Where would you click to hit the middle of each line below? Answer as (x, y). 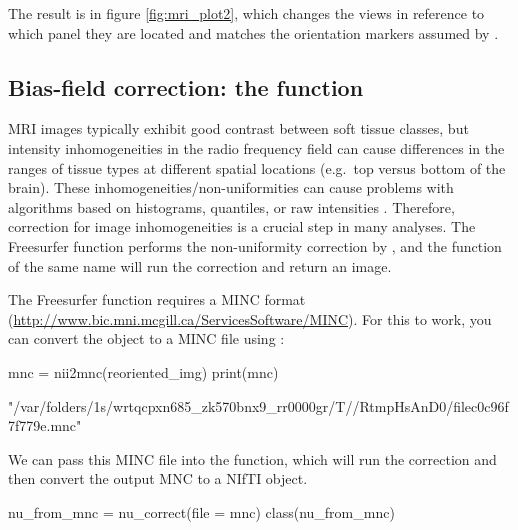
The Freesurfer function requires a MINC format (157, 299)
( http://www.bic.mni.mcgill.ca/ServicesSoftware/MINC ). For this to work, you (250, 318)
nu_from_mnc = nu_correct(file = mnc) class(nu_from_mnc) (201, 511)
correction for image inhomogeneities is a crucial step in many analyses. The (242, 226)
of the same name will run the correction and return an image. (200, 265)
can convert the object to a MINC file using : (146, 338)
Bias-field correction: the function (186, 86)
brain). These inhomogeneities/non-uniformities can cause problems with (231, 187)
